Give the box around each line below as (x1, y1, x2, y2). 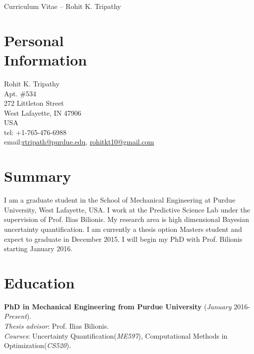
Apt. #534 (4, 88, 36, 98)
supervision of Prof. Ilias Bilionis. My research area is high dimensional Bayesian (4, 214, 250, 224)
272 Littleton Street (4, 98, 64, 108)
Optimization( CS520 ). (4, 340, 71, 351)
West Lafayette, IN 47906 (4, 107, 81, 118)
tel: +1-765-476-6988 (4, 127, 66, 137)
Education (4, 272, 75, 292)
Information (4, 49, 87, 70)
